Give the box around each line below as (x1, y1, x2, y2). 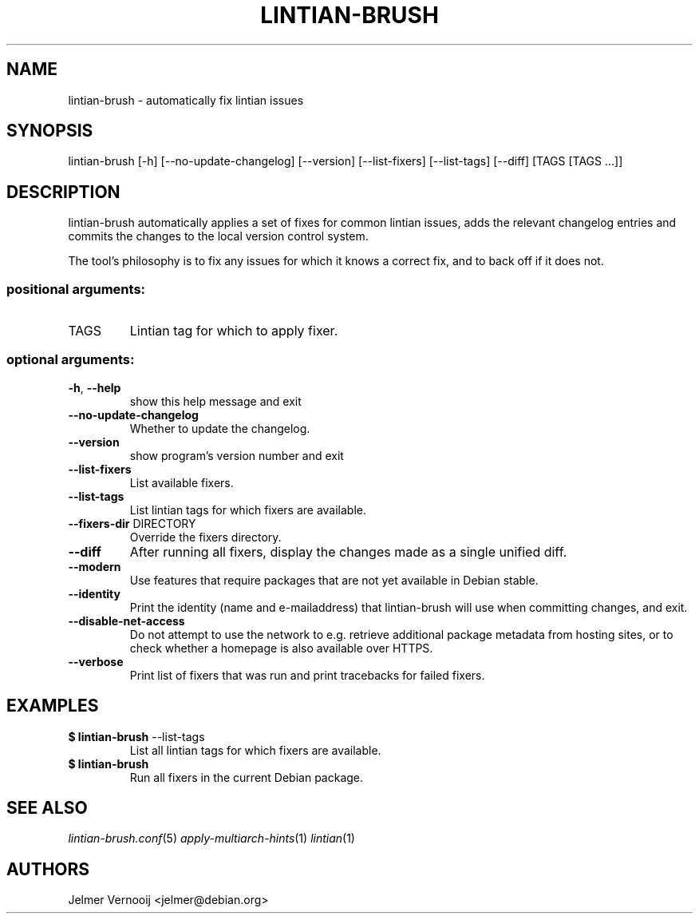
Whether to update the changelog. (129, 421, 310, 435)
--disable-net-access (68, 613, 185, 628)
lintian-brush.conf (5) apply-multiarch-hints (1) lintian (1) (68, 831, 355, 846)
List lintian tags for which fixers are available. (129, 502, 367, 517)
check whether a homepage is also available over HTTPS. (129, 640, 433, 655)
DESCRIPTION (6, 181, 120, 202)
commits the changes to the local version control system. (68, 229, 369, 244)
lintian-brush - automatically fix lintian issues (68, 93, 304, 107)
